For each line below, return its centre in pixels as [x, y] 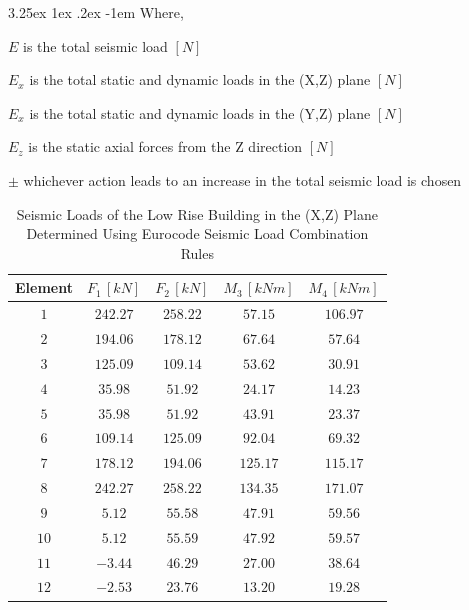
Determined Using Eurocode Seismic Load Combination [197, 233]
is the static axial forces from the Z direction [165, 146]
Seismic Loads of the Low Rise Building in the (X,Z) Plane [197, 213]
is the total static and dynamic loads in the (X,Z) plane [200, 79]
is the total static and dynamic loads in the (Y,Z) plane [200, 112]
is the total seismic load [95, 45]
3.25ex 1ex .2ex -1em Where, [96, 12]
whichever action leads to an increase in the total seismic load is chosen [242, 179]
